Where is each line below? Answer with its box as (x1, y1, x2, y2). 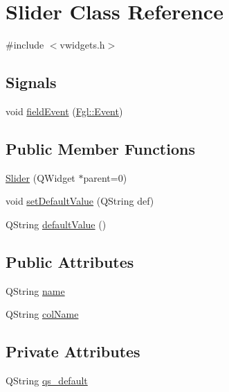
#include (6, 37, 44, 52)
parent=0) (83, 170, 127, 185)
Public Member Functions (6, 137, 195, 159)
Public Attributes (6, 250, 134, 272)
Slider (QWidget (6, 170, 75, 185)
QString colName (6, 307, 79, 321)
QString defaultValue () (6, 216, 107, 231)
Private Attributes (6, 341, 140, 362)
